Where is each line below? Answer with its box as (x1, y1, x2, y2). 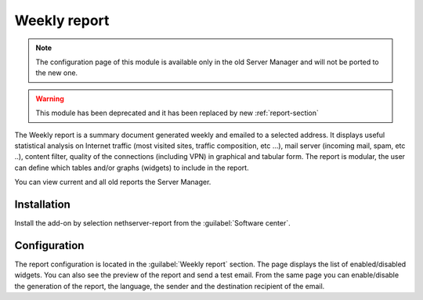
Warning (35, 94, 64, 103)
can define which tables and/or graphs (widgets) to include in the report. (14, 163, 250, 172)
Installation (14, 197, 70, 211)
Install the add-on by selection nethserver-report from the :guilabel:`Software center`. (14, 218, 291, 227)
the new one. (35, 68, 78, 78)
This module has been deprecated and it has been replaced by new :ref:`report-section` (35, 108, 319, 117)
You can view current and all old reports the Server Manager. (14, 177, 211, 187)
